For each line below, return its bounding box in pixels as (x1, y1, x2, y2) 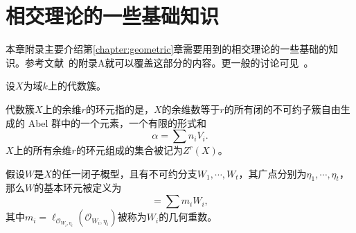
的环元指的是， (85, 101, 154, 116)
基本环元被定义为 (44, 180, 122, 195)
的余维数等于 (161, 101, 220, 116)
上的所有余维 (13, 143, 72, 157)
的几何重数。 (159, 209, 217, 224)
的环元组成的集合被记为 (75, 143, 183, 157)
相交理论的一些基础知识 (6, 1, 220, 30)
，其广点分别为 (238, 166, 307, 180)
